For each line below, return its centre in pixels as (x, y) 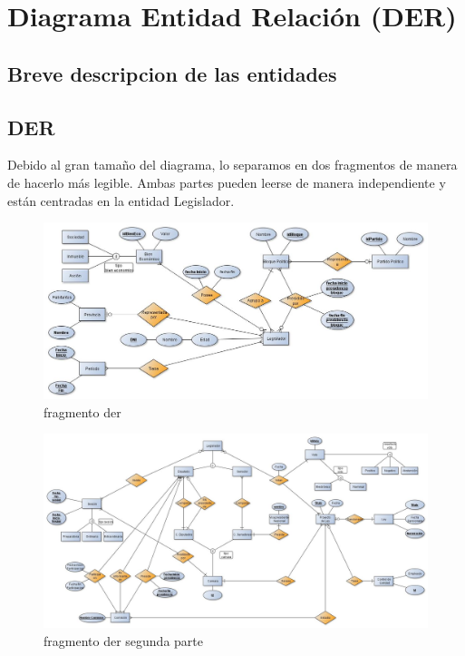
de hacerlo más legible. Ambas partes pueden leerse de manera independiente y (227, 182)
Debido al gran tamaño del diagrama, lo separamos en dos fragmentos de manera (232, 165)
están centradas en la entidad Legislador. (121, 200)
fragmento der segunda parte (123, 640)
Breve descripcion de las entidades (172, 73)
